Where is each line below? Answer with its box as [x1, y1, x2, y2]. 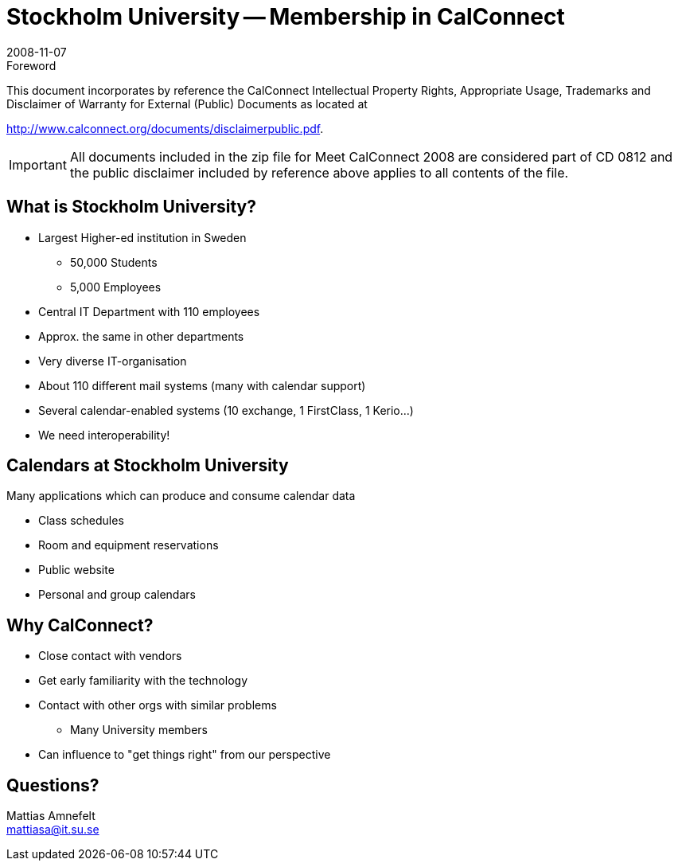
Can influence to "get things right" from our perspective [38, 748, 331, 762]
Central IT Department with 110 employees [38, 304, 260, 318]
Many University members [70, 723, 208, 737]
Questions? [6, 775, 99, 795]
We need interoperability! [38, 428, 170, 442]
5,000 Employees [70, 279, 162, 294]
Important [9, 156, 67, 173]
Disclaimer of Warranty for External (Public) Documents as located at [6, 96, 368, 111]
